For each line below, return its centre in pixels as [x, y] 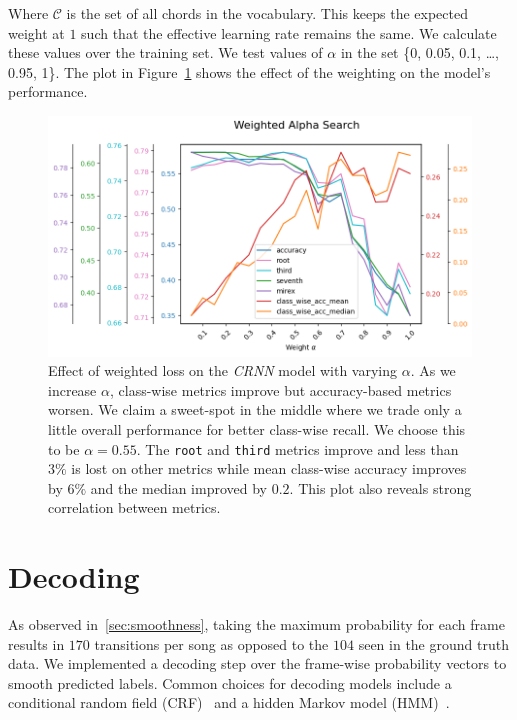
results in [36, 643]
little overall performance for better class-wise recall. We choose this [257, 428]
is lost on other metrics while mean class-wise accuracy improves [269, 468]
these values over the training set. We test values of [165, 52]
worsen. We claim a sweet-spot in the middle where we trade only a [255, 409]
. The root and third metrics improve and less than [297, 448]
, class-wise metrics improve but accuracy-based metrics [280, 389]
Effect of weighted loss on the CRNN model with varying [223, 370]
